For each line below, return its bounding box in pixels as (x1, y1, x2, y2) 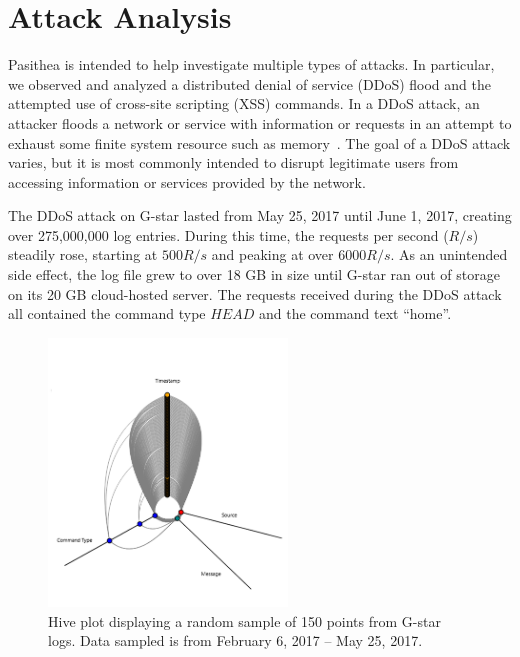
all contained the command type (8, 303, 206, 324)
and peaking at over (211, 244, 334, 265)
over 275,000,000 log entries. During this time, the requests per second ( (8, 224, 449, 245)
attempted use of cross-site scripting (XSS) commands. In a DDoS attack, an (8, 93, 480, 114)
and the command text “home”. (258, 303, 452, 324)
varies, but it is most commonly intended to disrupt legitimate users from (8, 152, 459, 173)
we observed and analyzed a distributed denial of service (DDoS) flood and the (8, 73, 491, 94)
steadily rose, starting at (8, 244, 158, 265)
